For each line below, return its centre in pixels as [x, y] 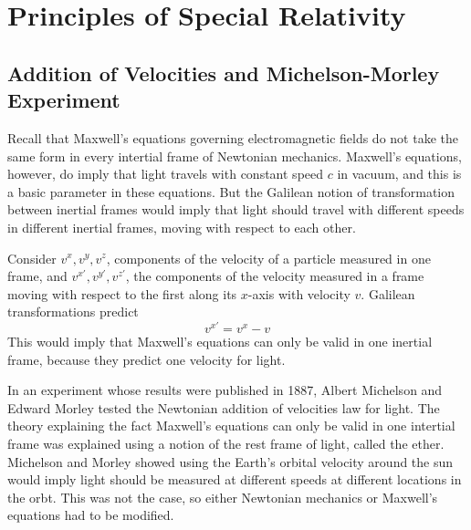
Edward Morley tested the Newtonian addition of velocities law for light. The [224, 407]
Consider [32, 258]
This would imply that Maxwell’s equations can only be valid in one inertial [220, 341]
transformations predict [73, 312]
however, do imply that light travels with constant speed [166, 174]
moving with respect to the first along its [122, 293]
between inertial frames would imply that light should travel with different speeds [236, 209]
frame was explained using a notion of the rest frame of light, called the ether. [226, 443]
